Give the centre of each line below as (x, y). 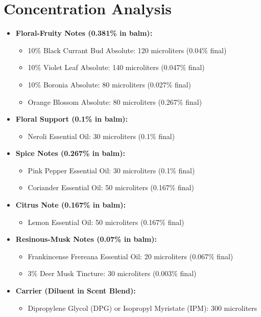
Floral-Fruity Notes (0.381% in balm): (84, 33)
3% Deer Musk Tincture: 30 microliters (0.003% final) (112, 273)
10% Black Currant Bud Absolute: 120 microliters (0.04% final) (127, 50)
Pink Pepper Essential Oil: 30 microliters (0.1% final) (111, 170)
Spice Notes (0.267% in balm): (70, 153)
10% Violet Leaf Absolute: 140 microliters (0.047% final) (116, 67)
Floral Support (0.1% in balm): (72, 119)
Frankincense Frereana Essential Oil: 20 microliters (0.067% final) (130, 256)
